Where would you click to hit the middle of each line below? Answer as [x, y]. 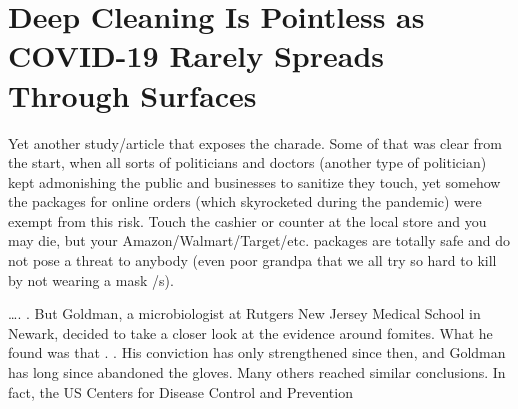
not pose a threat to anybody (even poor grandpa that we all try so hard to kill [252, 260]
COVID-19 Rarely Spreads [196, 55]
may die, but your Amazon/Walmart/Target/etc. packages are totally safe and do [259, 240]
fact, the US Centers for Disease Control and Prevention [180, 391]
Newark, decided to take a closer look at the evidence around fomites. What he [250, 332]
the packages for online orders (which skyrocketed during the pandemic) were [245, 201]
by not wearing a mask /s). [91, 279]
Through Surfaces [132, 94]
